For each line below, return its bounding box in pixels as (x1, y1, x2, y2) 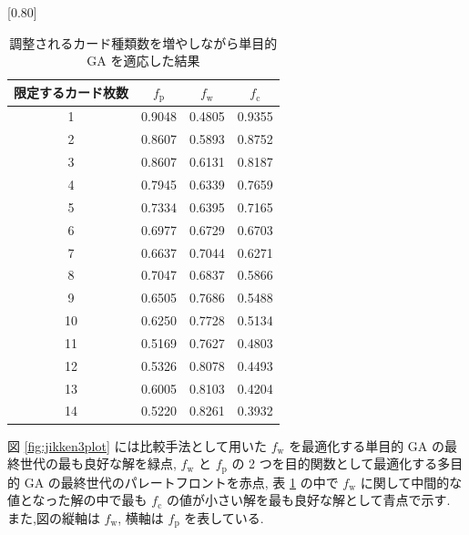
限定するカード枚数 (14, 83, 128, 102)
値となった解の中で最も (7, 490, 148, 509)
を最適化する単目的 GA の (289, 436, 444, 455)
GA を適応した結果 (87, 51, 200, 70)
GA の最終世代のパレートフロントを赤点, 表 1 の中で (24, 472, 339, 491)
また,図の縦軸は (7, 508, 100, 527)
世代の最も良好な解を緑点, (19, 454, 177, 473)
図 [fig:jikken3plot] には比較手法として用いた (7, 436, 268, 455)
